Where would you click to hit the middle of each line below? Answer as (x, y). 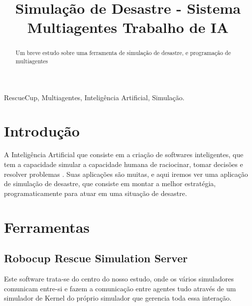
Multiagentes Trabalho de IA (128, 27)
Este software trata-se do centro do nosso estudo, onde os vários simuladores (119, 278)
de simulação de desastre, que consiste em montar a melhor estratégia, (110, 183)
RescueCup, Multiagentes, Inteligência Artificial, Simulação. (94, 97)
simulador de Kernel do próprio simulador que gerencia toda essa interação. (118, 298)
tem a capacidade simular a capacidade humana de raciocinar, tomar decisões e (124, 164)
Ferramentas (47, 227)
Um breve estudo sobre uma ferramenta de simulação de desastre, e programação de (123, 53)
